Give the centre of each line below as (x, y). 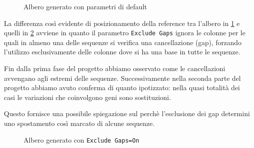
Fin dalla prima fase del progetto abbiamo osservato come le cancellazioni (115, 68)
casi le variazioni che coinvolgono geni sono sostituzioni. (88, 97)
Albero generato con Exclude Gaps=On (81, 139)
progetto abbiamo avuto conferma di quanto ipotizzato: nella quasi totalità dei (122, 87)
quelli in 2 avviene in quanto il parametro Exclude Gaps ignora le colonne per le (125, 33)
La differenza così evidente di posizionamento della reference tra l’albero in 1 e (122, 23)
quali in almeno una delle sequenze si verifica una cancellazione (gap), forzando (123, 42)
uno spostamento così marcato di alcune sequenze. (79, 123)
